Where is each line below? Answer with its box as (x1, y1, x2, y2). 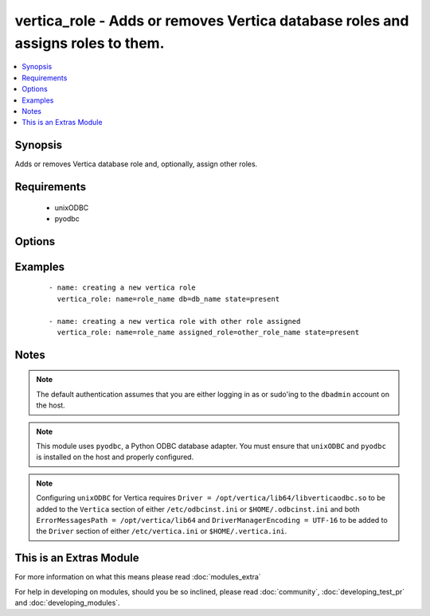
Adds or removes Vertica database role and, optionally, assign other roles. (14, 159, 258, 169)
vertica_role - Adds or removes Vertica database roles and (14, 12, 409, 29)
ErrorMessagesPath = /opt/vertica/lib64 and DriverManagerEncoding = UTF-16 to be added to (36, 515, 388, 524)
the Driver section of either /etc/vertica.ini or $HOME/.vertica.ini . (36, 526, 287, 536)
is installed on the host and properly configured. (36, 452, 194, 462)
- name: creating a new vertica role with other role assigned (49, 317, 301, 326)
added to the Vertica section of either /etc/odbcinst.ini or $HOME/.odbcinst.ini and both (36, 504, 360, 513)
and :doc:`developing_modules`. (14, 598, 120, 607)
